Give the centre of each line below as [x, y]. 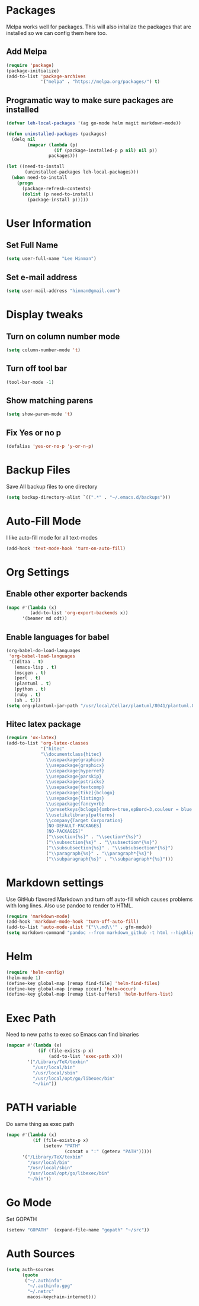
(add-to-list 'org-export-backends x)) [79, 613]
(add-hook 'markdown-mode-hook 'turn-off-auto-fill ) [73, 922]
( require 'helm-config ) [36, 972]
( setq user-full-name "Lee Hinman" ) [51, 259]
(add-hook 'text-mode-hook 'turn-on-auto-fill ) [66, 548]
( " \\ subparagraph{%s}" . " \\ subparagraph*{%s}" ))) [110, 859]
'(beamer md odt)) [44, 619]
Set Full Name [32, 246]
